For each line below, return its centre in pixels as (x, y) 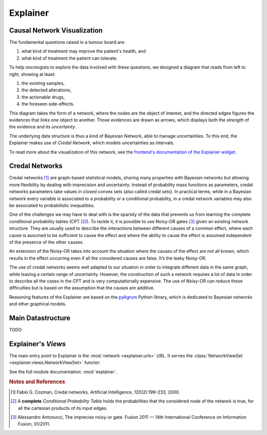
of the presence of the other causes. (46, 242)
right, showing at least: (32, 74)
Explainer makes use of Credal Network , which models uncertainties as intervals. (92, 143)
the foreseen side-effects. (48, 104)
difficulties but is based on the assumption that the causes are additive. (82, 288)
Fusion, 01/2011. (34, 424)
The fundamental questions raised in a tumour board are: (67, 42)
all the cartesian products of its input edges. (63, 408)
